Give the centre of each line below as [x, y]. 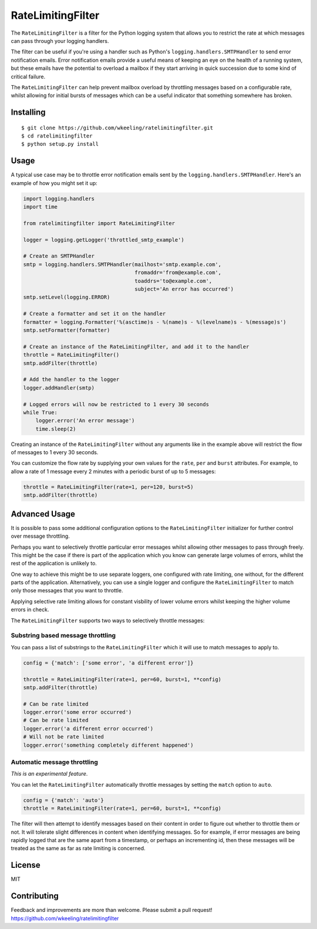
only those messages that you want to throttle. [67, 591]
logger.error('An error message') [85, 421]
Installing [28, 113]
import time [41, 207]
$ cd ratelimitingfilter [57, 136]
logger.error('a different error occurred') [88, 728]
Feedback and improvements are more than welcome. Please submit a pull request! [112, 910]
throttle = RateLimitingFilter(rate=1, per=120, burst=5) [108, 487]
